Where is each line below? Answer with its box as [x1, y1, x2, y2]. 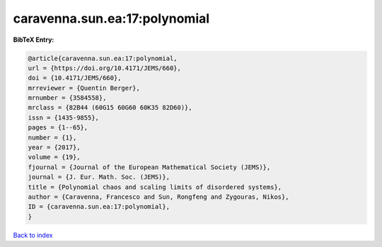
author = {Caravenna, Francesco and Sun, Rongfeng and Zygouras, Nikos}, [28, 193, 289, 201]
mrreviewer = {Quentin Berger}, [28, 84, 141, 92]
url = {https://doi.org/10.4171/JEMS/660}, [28, 64, 182, 72]
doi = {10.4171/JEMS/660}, [28, 74, 122, 82]
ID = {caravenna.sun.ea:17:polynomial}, [28, 202, 170, 211]
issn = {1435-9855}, [28, 113, 99, 122]
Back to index [13, 231, 53, 239]
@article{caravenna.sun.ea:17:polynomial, [28, 54, 178, 62]
